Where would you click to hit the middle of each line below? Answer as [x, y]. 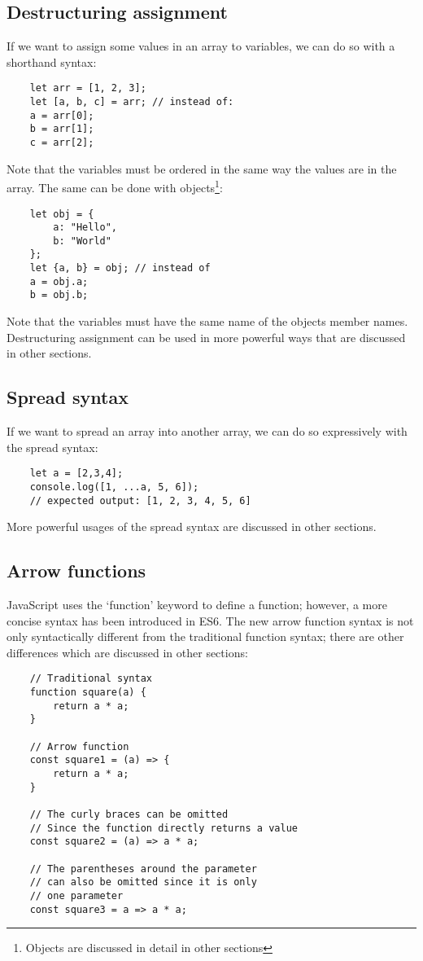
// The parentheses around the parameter [143, 869]
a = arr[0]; [62, 115]
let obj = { [62, 214]
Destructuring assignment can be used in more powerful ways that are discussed [206, 337]
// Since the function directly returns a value [164, 828]
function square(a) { [88, 693]
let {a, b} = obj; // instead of [120, 268]
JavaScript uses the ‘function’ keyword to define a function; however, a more [197, 605]
